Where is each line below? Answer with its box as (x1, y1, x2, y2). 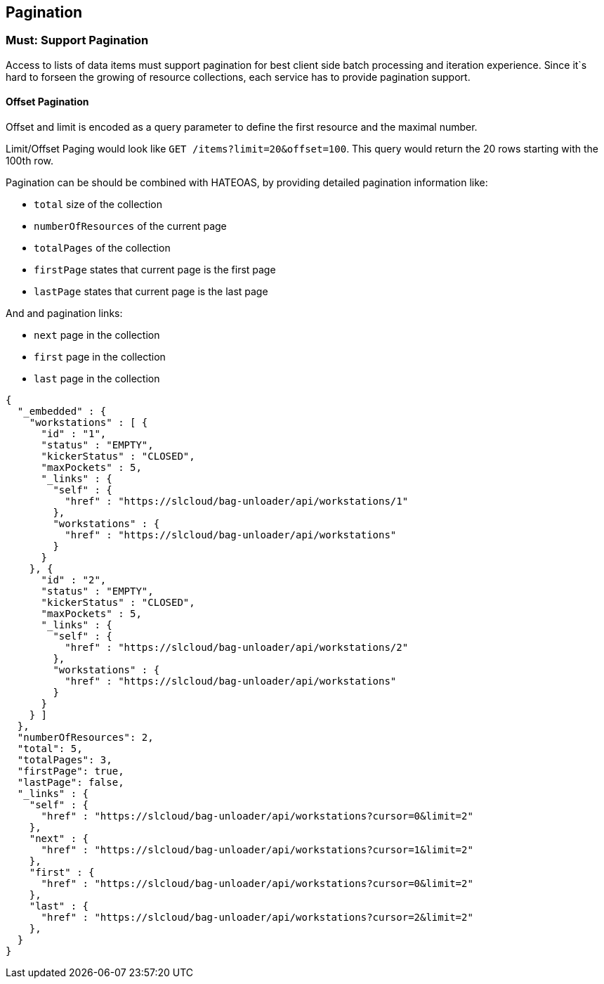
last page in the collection (34, 373, 160, 385)
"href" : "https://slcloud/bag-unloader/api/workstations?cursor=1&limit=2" (41, 844, 473, 856)
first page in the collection (34, 351, 166, 363)
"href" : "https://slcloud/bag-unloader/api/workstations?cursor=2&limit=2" (41, 912, 473, 924)
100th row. (6, 155, 53, 167)
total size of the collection (34, 198, 162, 211)
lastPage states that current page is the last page (34, 285, 268, 298)
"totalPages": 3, (17, 754, 112, 766)
